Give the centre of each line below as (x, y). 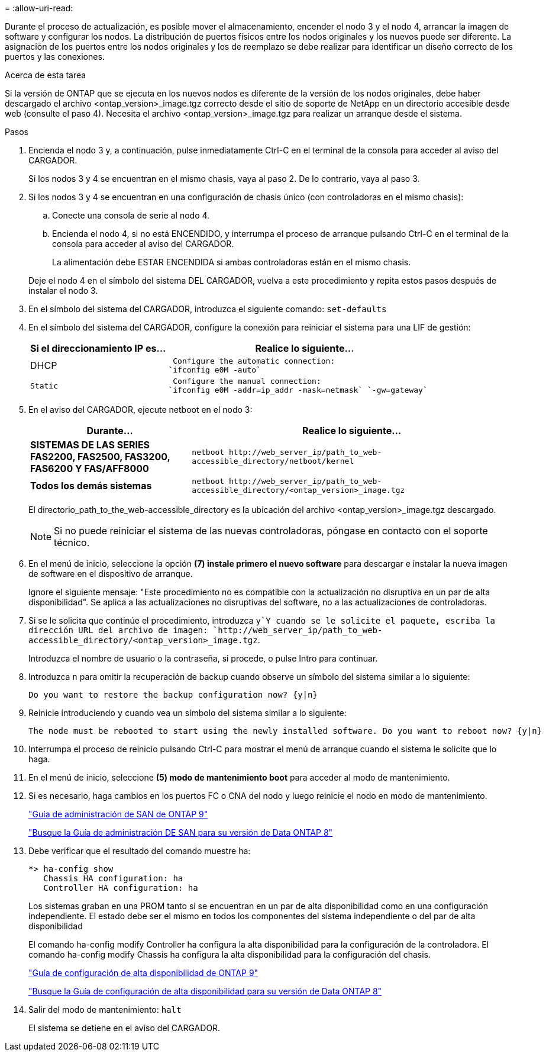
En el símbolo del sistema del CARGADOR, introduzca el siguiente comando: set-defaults (208, 309)
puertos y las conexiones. (55, 57)
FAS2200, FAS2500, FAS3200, (100, 457)
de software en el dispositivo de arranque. (111, 574)
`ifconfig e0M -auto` (214, 370)
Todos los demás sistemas (91, 486)
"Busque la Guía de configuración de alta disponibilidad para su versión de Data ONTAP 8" (205, 991)
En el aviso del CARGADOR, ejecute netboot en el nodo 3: (140, 410)
